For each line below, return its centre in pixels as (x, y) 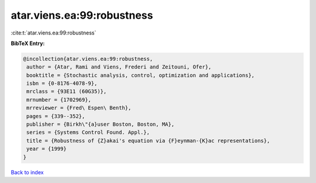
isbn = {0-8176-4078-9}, (62, 84)
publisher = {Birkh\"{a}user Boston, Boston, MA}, (101, 125)
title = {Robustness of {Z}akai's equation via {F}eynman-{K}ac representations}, (148, 141)
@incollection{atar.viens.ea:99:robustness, (88, 59)
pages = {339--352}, (56, 116)
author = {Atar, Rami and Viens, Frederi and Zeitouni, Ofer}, (119, 67)
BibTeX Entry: (28, 43)
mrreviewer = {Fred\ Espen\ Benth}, (79, 108)
